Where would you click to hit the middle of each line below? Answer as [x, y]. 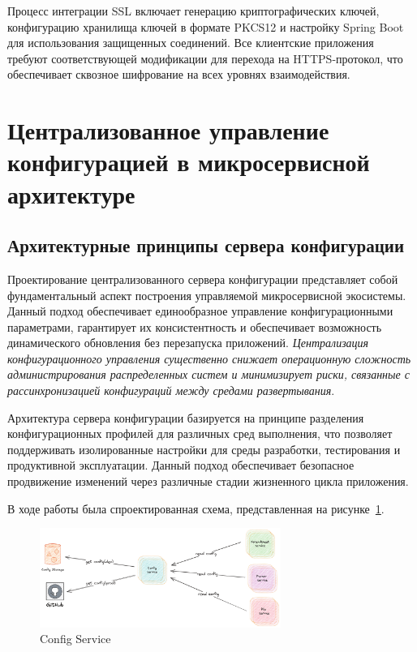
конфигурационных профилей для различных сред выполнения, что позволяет [200, 433]
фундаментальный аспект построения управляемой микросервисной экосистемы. [207, 295]
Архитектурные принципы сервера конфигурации [206, 245]
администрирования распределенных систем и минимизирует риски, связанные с [208, 374]
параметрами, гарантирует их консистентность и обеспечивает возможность [195, 326]
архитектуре [71, 193]
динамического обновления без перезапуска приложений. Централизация [188, 343]
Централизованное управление [168, 130]
